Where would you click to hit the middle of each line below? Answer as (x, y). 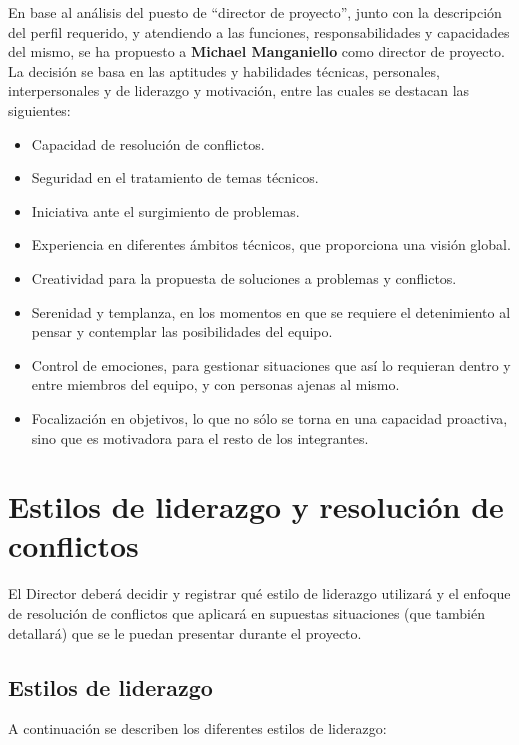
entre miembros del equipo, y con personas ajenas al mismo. (215, 384)
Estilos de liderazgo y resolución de (256, 506)
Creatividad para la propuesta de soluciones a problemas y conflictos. (244, 277)
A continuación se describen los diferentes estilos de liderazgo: (197, 728)
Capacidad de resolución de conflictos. (148, 143)
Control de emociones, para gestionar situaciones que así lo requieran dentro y (271, 364)
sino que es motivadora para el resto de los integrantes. (200, 437)
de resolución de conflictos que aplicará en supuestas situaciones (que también (246, 613)
